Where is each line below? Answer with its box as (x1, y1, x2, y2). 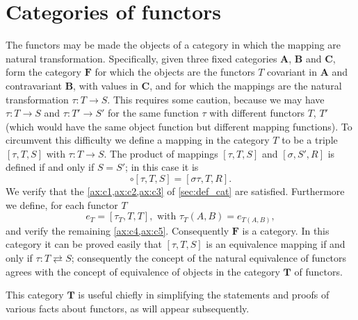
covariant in (267, 65, 318, 79)
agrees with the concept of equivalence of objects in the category (6, 264, 280, 278)
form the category (6, 65, 81, 79)
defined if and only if (6, 160, 95, 174)
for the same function (108, 106, 199, 120)
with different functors (209, 106, 304, 120)
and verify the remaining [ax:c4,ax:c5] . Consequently (6, 223, 229, 237)
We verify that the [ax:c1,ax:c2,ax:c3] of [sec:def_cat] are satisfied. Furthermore (6, 184, 345, 199)
